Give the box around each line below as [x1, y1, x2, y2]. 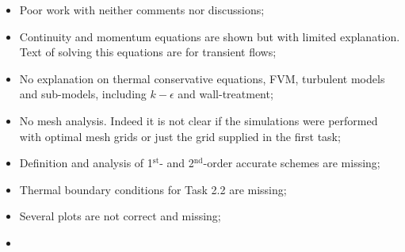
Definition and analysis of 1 [19, 155, 153, 171]
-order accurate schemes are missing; [203, 155, 380, 171]
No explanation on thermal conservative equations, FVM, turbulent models [19, 70, 385, 86]
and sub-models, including [19, 86, 147, 102]
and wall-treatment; [178, 86, 273, 102]
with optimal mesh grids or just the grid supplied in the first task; [19, 128, 341, 144]
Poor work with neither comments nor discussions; [19, 2, 265, 17]
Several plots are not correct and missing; [19, 208, 221, 224]
